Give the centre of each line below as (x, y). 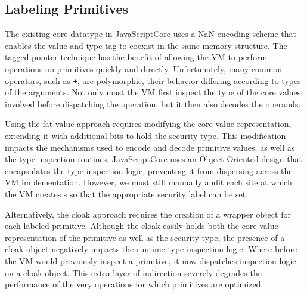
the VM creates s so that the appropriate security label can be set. (127, 194)
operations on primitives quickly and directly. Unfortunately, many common (144, 68)
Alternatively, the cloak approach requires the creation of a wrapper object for (148, 214)
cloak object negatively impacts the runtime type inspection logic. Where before (151, 249)
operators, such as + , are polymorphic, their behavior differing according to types (153, 80)
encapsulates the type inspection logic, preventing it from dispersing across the (149, 170)
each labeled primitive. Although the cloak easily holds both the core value (142, 226)
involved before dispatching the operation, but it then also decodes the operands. (153, 103)
